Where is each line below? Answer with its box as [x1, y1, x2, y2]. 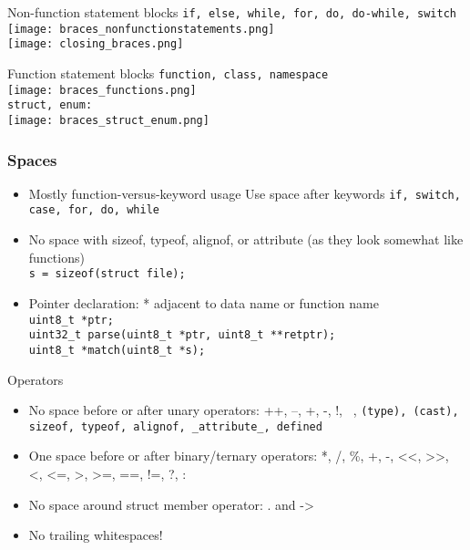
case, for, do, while [28, 203, 159, 217]
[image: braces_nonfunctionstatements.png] [7, 22, 275, 36]
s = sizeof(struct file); [28, 267, 186, 281]
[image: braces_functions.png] [7, 83, 197, 97]
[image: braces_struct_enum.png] [7, 113, 209, 127]
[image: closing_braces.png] [7, 37, 184, 51]
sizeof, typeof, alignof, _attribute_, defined [28, 420, 322, 433]
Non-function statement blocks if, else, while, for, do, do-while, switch [7, 3, 456, 21]
